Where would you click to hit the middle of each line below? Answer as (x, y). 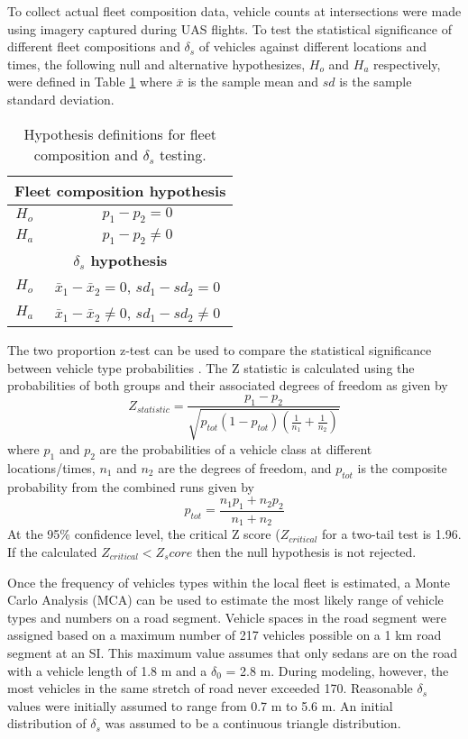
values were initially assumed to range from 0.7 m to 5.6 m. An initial (200, 705)
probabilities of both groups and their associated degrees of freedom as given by (228, 385)
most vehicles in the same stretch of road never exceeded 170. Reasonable (210, 688)
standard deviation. (61, 99)
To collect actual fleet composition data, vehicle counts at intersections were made (234, 11)
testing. (183, 154)
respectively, (407, 64)
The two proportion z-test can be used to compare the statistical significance (220, 349)
